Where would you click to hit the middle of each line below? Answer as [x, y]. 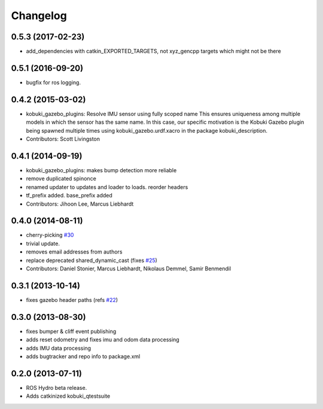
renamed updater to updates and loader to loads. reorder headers [107, 187]
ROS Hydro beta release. [57, 387]
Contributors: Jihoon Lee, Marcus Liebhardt [80, 204]
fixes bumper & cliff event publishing [71, 331]
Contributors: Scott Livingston [63, 139]
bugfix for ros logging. [53, 82]
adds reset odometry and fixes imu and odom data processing [103, 340]
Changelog [39, 16]
